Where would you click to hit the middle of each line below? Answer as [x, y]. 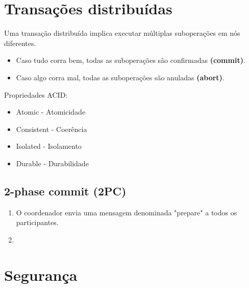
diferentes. [20, 43]
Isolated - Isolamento [49, 146]
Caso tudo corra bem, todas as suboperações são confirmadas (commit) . [131, 60]
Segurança [41, 274]
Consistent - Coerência [52, 129]
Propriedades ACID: [36, 94]
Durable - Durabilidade [52, 163]
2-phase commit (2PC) [65, 191]
